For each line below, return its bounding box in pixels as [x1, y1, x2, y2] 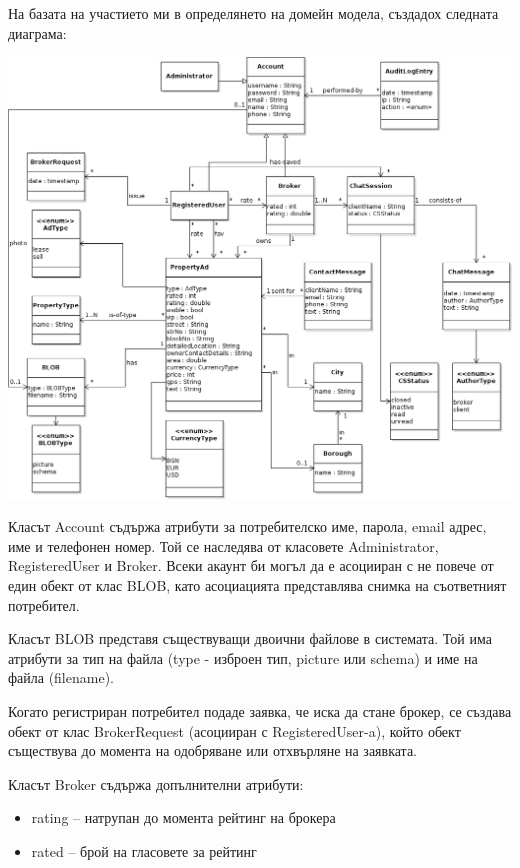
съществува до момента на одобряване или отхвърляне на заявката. [8, 740, 418, 761]
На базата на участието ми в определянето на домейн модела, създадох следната [8, 3, 499, 23]
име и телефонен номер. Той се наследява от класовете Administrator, [8, 535, 439, 556]
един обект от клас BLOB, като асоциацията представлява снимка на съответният [8, 575, 507, 596]
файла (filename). [8, 667, 114, 688]
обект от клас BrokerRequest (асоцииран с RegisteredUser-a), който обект [8, 720, 461, 741]
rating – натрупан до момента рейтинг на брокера [31, 807, 336, 828]
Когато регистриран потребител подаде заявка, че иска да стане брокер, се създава [8, 701, 512, 722]
